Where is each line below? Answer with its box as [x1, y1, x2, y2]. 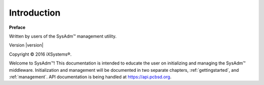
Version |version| [9, 42, 44, 48]
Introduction [9, 7, 61, 18]
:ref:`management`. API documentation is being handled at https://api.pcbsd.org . [9, 74, 172, 80]
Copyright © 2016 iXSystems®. [9, 51, 72, 57]
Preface [9, 24, 25, 30]
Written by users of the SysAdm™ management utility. [9, 33, 117, 39]
